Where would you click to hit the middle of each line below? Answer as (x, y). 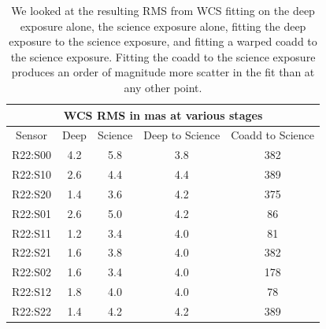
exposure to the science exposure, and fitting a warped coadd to (163, 41)
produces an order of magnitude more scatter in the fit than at (163, 72)
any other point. (163, 87)
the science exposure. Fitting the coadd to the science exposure (163, 56)
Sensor (31, 135)
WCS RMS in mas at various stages (163, 115)
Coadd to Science (273, 135)
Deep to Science (182, 135)
